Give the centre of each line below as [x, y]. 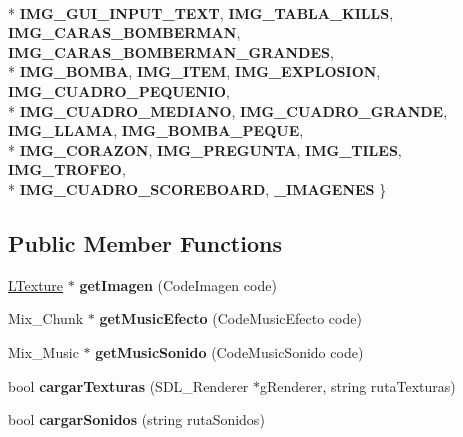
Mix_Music [43, 351]
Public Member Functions [145, 242]
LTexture [36, 284]
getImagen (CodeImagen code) [178, 284]
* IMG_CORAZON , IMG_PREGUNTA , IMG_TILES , [205, 149]
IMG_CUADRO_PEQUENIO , [119, 90]
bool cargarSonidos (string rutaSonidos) [136, 419]
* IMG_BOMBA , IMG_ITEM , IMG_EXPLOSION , [194, 71]
